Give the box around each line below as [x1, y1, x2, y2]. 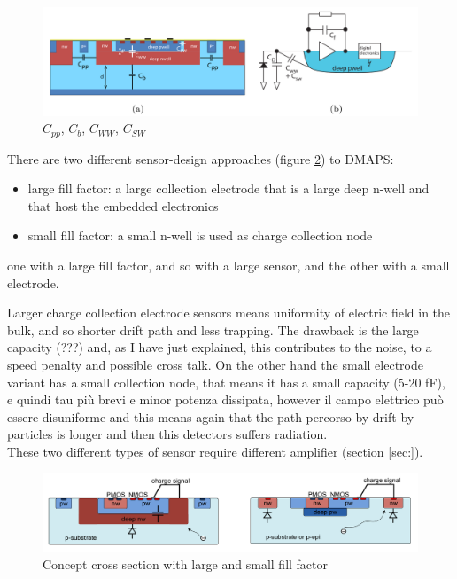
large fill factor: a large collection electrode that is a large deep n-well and [27, 179, 430, 198]
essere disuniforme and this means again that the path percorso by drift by [7, 407, 414, 426]
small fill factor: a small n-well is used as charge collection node [27, 226, 373, 245]
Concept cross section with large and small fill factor [43, 555, 329, 574]
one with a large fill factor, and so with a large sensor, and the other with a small [7, 255, 450, 274]
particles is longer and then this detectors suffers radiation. [7, 425, 328, 443]
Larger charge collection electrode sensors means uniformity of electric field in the [7, 303, 451, 322]
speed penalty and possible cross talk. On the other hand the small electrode [7, 355, 423, 373]
